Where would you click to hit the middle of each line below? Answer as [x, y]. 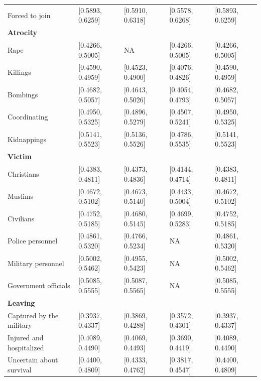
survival [20, 369]
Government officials [39, 285]
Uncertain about [33, 360]
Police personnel [33, 241]
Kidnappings [27, 139]
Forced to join [29, 15]
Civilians [21, 218]
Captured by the [33, 315]
